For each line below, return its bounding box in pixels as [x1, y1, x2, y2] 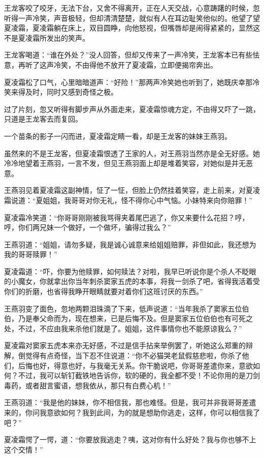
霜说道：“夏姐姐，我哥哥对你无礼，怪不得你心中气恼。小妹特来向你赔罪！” [4, 194, 253, 205]
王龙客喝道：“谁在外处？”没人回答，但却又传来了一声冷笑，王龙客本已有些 [4, 49, 253, 60]
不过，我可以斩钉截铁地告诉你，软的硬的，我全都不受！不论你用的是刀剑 [18, 370, 260, 381]
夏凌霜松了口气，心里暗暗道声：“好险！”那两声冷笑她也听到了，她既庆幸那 [4, 76, 253, 87]
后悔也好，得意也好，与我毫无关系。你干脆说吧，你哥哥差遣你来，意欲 [18, 360, 253, 370]
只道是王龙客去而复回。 [4, 113, 82, 124]
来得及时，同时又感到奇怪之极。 [11, 87, 118, 97]
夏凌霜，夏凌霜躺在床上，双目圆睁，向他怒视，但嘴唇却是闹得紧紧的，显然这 [4, 22, 260, 33]
